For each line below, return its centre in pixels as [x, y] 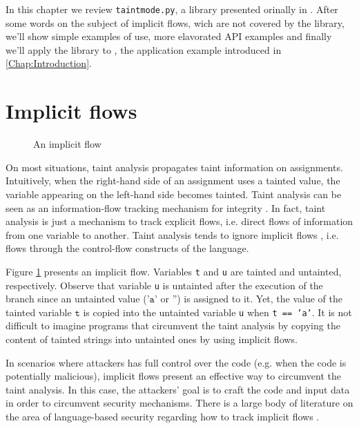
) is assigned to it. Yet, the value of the [260, 299]
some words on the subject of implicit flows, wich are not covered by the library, [175, 22]
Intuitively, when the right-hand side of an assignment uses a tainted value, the [173, 181]
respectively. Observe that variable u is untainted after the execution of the [164, 285]
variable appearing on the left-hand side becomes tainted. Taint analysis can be [174, 194]
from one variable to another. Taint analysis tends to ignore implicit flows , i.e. [172, 234]
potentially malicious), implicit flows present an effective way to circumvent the [173, 376]
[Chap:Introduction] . [49, 63]
